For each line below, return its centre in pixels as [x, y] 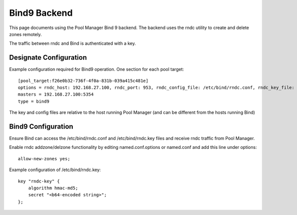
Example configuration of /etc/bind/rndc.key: [55, 170]
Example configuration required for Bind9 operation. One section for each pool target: [97, 70]
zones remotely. [25, 34]
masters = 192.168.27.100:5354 [56, 94]
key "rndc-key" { [39, 181]
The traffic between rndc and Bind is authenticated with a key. [73, 43]
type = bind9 [34, 101]
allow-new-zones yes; [44, 159]
